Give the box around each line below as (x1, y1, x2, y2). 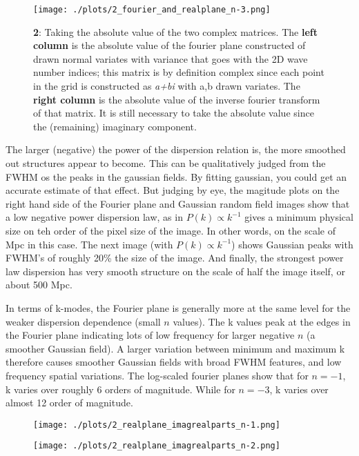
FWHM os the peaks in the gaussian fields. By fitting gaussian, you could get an (6, 169, 347, 184)
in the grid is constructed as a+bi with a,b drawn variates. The (33, 79, 300, 93)
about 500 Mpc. (6, 277, 72, 292)
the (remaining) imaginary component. (33, 119, 197, 133)
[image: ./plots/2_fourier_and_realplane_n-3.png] (33, 5, 271, 14)
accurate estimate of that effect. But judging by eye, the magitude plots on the (6, 183, 340, 197)
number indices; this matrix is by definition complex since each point (33, 65, 324, 79)
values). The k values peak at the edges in (173, 314, 351, 328)
